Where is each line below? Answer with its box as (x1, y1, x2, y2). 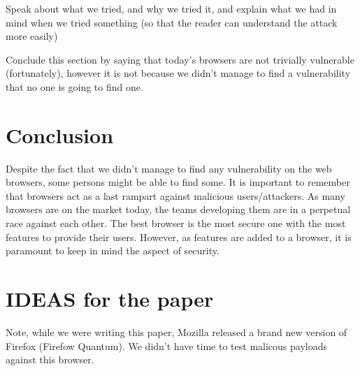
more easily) (6, 29, 58, 43)
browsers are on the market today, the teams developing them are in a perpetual (6, 202, 351, 217)
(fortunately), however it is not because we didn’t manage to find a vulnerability (6, 66, 351, 80)
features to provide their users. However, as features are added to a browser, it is (6, 229, 352, 244)
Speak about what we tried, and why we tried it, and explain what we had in (6, 1, 337, 15)
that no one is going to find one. (6, 79, 143, 94)
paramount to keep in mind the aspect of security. (6, 243, 219, 258)
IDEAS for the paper (6, 284, 214, 313)
